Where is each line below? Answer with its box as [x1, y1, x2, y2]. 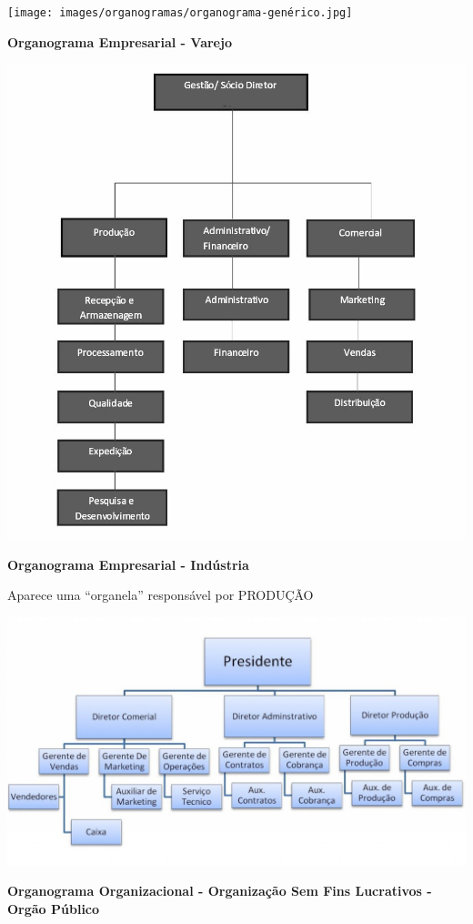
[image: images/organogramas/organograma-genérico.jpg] [7, 6, 353, 19]
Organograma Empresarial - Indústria [7, 554, 249, 574]
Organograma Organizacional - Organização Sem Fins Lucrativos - [7, 881, 432, 900]
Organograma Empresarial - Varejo [7, 32, 232, 51]
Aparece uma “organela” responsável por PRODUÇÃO [7, 585, 314, 604]
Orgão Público [7, 899, 100, 918]
